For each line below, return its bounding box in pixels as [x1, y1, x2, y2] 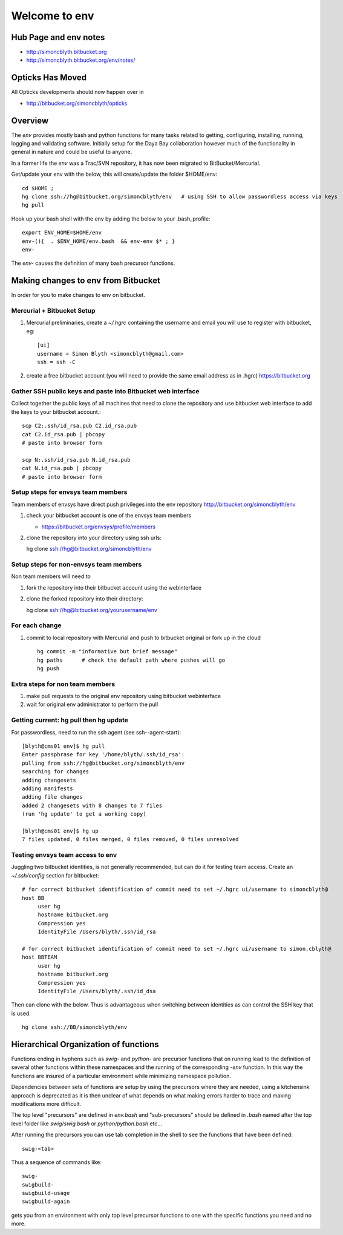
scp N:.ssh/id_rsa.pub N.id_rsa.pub [22, 456, 131, 463]
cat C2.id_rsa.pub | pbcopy [22, 431, 105, 438]
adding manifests [22, 785, 73, 792]
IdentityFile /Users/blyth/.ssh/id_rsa [38, 928, 157, 936]
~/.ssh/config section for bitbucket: [11, 871, 99, 879]
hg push [37, 665, 60, 672]
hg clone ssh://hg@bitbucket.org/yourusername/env [26, 606, 157, 613]
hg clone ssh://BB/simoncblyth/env [22, 1024, 128, 1031]
